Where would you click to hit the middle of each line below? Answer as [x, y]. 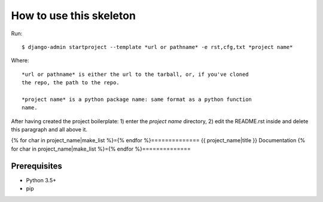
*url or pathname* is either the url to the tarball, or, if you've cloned [135, 74]
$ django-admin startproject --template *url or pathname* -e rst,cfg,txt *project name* [157, 47]
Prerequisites [36, 166]
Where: [20, 60]
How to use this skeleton [73, 16]
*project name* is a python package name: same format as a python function [137, 99]
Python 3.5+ [41, 180]
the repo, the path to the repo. [71, 83]
